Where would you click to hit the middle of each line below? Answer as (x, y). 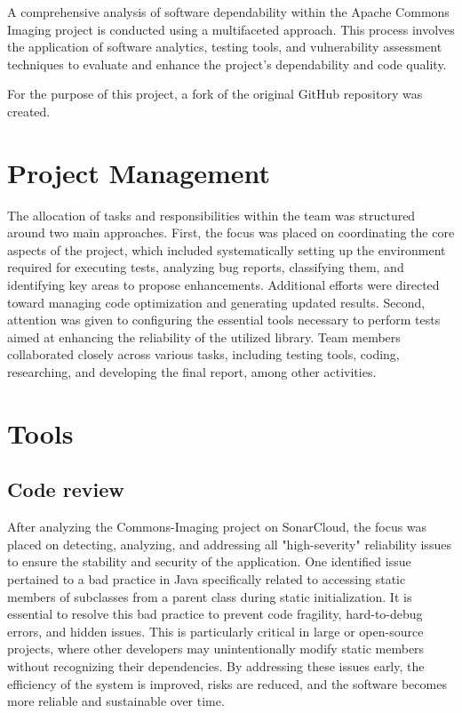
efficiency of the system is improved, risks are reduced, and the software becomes (227, 683)
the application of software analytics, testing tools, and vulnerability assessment (225, 47)
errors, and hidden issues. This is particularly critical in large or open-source (215, 631)
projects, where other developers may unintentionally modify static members (216, 649)
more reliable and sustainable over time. (116, 701)
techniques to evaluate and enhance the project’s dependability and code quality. (227, 64)
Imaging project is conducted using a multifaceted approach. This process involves (231, 29)
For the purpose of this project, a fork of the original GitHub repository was (215, 94)
